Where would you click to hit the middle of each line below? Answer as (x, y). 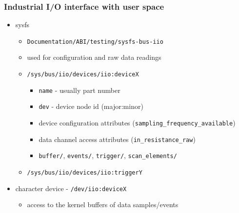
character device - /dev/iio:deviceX (71, 188)
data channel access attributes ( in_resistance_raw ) (117, 139)
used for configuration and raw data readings (94, 57)
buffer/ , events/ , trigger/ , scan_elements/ (108, 155)
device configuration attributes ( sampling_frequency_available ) (137, 123)
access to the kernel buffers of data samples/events (103, 204)
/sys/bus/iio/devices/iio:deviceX (83, 75)
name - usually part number (80, 90)
